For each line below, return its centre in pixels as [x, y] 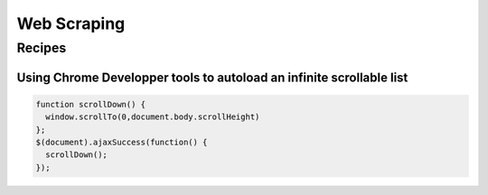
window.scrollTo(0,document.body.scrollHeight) [153, 117]
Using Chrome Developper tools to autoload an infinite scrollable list [212, 77]
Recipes [42, 48]
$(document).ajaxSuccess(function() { [122, 142]
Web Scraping [71, 23]
